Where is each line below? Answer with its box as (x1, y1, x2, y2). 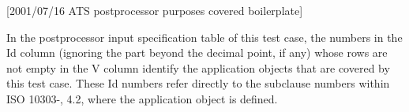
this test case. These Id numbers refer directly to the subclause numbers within (6, 75, 390, 91)
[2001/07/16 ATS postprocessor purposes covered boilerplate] (6, 2, 303, 18)
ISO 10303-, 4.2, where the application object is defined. (6, 90, 278, 106)
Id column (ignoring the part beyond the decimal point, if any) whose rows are (6, 44, 388, 61)
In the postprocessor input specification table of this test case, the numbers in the (6, 28, 403, 45)
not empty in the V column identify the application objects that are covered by (6, 59, 390, 76)
